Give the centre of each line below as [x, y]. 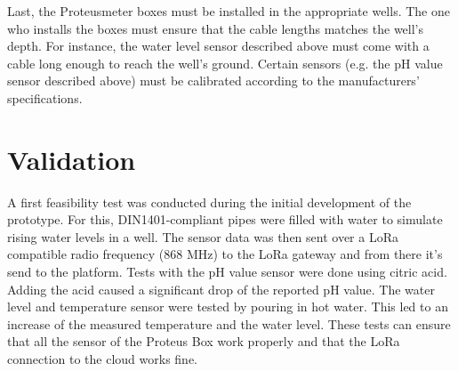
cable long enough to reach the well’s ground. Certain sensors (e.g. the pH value [225, 63]
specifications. [45, 97]
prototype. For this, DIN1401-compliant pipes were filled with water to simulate [225, 219]
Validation [72, 159]
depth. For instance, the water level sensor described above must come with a [218, 46]
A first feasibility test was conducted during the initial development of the [209, 202]
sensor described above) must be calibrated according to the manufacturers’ [213, 81]
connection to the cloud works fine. [103, 359]
